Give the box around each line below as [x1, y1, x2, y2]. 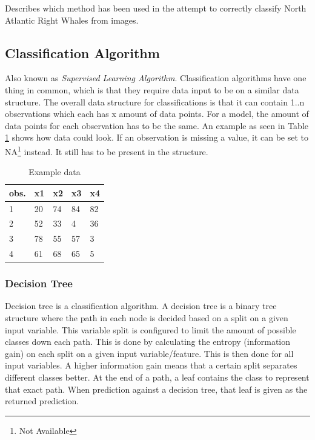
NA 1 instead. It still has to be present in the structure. [5, 143, 208, 158]
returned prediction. [5, 395, 79, 407]
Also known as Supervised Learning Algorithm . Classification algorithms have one [5, 72, 307, 84]
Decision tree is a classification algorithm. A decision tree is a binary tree [5, 299, 277, 312]
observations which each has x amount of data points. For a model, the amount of [5, 107, 309, 120]
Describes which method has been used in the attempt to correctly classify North [5, 2, 307, 14]
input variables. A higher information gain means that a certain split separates [5, 359, 297, 372]
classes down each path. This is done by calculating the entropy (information [5, 335, 291, 348]
